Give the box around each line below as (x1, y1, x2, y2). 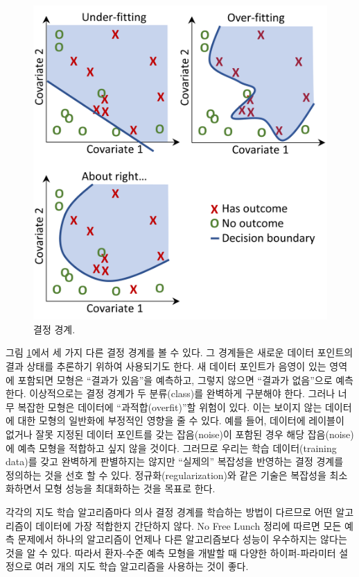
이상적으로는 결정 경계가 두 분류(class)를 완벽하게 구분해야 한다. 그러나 (29, 386, 335, 401)
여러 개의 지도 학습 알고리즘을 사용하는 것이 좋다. (35, 559, 249, 574)
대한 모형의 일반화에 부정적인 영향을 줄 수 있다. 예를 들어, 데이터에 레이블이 (17, 413, 344, 428)
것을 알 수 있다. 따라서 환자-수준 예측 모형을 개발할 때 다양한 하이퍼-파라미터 (6, 545, 336, 560)
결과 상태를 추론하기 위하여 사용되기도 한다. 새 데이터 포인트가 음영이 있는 (6, 359, 326, 374)
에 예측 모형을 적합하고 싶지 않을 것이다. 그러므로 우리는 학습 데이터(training (6, 440, 337, 455)
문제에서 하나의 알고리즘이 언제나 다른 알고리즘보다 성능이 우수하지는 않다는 (17, 532, 347, 546)
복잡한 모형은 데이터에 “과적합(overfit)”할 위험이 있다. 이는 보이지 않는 (17, 399, 322, 414)
